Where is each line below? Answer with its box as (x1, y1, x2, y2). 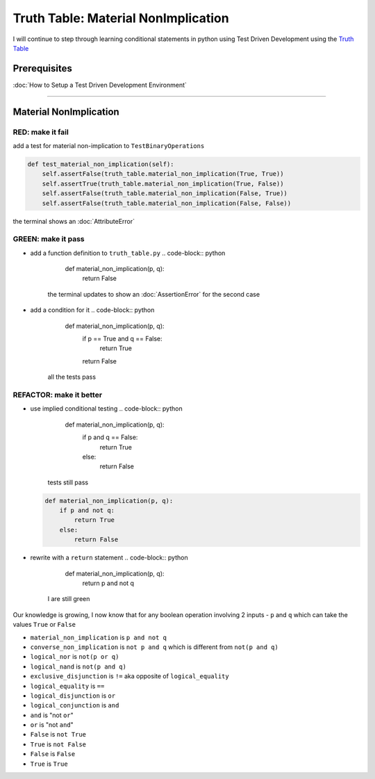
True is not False (30, 740, 87, 748)
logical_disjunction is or (30, 691, 116, 700)
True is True (30, 760, 69, 768)
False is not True (30, 730, 87, 739)
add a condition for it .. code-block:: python (30, 306, 155, 314)
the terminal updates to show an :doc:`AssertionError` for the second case (47, 290, 260, 298)
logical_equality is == (30, 682, 105, 690)
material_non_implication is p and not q (30, 633, 167, 641)
